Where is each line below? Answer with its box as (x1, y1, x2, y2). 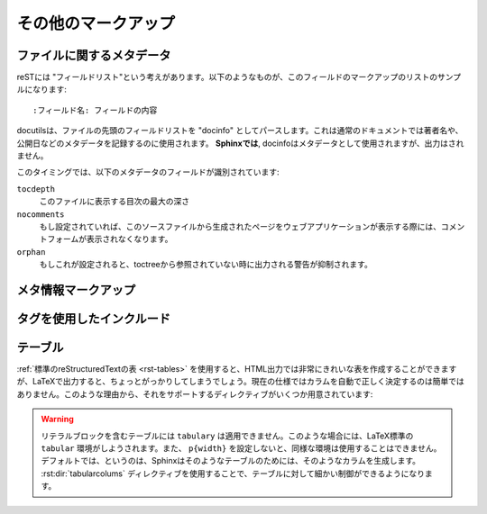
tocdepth (16, 184, 56, 194)
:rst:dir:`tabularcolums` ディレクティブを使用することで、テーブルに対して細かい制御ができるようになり (41, 468, 426, 479)
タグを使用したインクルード (16, 311, 171, 326)
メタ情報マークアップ (16, 282, 135, 297)
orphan (16, 247, 46, 257)
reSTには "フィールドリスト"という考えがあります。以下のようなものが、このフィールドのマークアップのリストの (16, 72, 437, 83)
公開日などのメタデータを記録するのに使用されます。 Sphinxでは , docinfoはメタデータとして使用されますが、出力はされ (16, 138, 464, 149)
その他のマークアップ (16, 14, 176, 33)
